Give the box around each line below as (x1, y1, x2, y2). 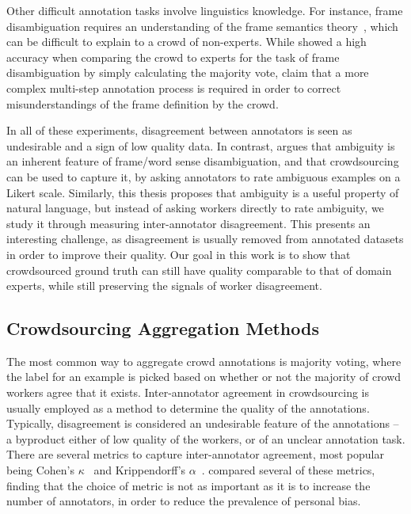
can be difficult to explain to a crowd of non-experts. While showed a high (6, 33, 367, 50)
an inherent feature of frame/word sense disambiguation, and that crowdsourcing (6, 153, 399, 169)
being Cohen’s (6, 462, 75, 478)
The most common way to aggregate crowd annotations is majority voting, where (6, 352, 401, 369)
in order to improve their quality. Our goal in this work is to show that (6, 246, 351, 262)
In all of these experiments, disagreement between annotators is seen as (6, 122, 352, 139)
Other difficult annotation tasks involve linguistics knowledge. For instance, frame (6, 2, 403, 18)
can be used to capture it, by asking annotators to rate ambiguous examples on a (6, 168, 401, 185)
